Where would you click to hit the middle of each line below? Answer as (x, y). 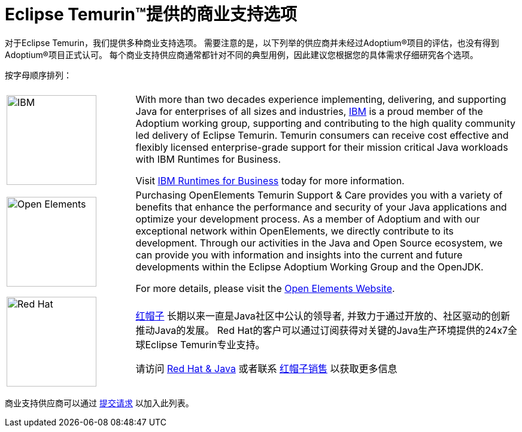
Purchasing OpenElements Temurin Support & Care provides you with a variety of (319, 195)
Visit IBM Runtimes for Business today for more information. (270, 180)
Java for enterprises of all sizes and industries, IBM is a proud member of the (309, 111)
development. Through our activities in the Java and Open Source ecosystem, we (319, 243)
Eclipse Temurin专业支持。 (205, 344)
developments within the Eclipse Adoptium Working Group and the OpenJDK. (309, 267)
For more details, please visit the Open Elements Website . (265, 288)
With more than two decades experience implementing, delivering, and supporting (321, 99)
